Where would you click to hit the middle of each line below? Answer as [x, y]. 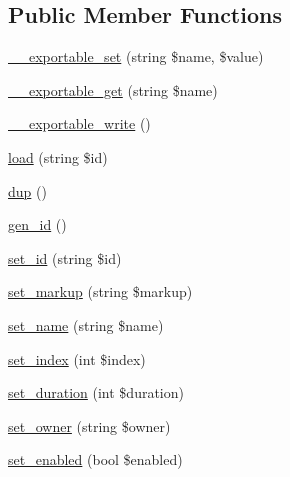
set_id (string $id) [65, 257]
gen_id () [37, 224]
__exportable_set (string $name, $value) [136, 56]
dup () [27, 190]
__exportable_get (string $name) [113, 89]
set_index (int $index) [77, 358]
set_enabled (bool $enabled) [95, 459]
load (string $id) [58, 156]
